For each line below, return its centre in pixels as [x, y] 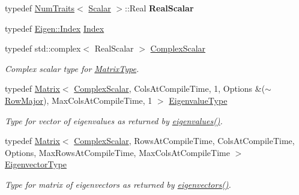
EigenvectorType [36, 164]
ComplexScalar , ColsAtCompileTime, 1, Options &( [170, 88]
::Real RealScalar [159, 8]
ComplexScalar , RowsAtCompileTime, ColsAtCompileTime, [184, 141]
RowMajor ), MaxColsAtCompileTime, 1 [79, 100]
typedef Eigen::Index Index [55, 28]
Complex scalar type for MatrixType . [72, 68]
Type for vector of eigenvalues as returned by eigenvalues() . [114, 120]
